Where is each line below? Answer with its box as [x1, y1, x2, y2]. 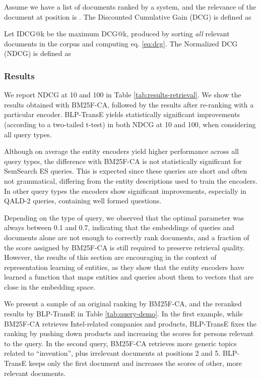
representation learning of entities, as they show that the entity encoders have [4, 261, 244, 272]
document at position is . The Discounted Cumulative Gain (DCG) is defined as [4, 11, 251, 22]
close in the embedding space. [4, 281, 96, 292]
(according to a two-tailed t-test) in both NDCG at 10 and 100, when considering [4, 119, 256, 129]
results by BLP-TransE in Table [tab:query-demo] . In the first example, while [4, 308, 243, 319]
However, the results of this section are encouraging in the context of [4, 252, 217, 262]
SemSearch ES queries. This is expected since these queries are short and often [4, 166, 247, 176]
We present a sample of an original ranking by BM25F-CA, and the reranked [4, 298, 242, 309]
